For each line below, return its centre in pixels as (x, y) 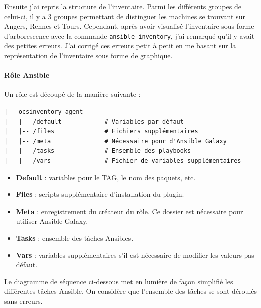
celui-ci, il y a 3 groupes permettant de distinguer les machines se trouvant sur (125, 16)
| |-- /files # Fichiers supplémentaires (101, 131)
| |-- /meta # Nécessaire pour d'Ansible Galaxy (115, 141)
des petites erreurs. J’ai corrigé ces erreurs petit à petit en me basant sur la (120, 45)
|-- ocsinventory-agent (44, 112)
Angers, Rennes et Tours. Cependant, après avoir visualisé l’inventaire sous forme (129, 26)
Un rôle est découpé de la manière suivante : (72, 94)
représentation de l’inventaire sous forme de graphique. (88, 56)
